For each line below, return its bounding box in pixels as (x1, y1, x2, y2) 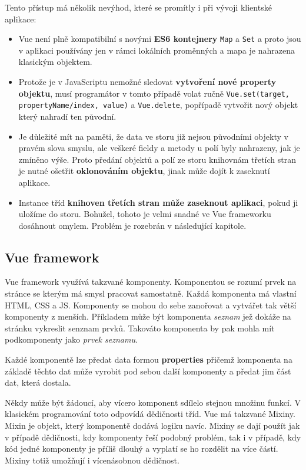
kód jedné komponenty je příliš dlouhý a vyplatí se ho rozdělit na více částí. (5, 442, 278, 455)
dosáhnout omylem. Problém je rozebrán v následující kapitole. (18, 219, 247, 231)
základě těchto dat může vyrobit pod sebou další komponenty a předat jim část (5, 364, 291, 377)
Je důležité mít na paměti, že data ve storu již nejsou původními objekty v (18, 130, 288, 142)
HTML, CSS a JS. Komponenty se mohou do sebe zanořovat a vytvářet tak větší (5, 298, 297, 311)
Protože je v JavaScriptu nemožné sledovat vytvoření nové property (18, 75, 277, 88)
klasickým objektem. (18, 55, 92, 68)
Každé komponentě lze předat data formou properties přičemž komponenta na (5, 353, 292, 366)
